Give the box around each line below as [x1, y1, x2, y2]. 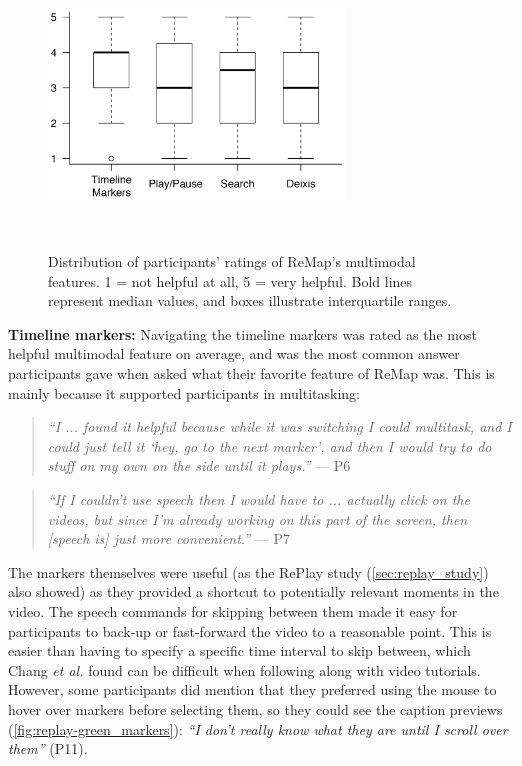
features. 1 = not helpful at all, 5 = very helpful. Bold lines [48, 270, 413, 291]
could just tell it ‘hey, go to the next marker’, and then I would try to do [47, 435, 492, 456]
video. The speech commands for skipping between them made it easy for [8, 600, 458, 621]
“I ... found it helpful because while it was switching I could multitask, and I [47, 416, 512, 437]
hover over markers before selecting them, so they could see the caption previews [8, 698, 503, 719]
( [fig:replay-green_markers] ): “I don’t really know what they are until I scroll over [8, 718, 508, 739]
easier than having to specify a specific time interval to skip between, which [8, 640, 471, 661]
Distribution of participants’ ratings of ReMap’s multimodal [48, 251, 416, 272]
